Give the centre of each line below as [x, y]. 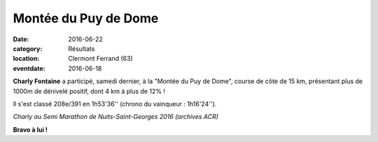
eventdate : [29, 68]
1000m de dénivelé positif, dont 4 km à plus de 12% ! [89, 91]
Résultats [82, 48]
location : [26, 59]
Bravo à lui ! [30, 129]
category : [28, 48]
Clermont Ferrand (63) [100, 59]
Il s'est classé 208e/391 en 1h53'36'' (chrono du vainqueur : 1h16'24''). [115, 104]
